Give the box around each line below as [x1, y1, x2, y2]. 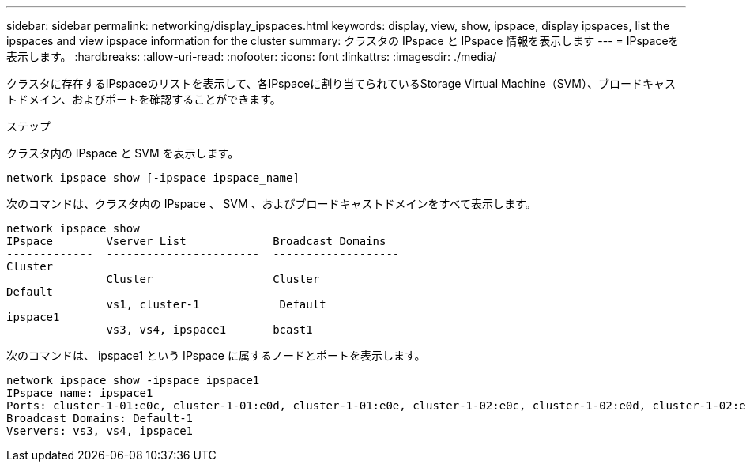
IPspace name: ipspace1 [6, 387, 153, 399]
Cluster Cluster [106, 273, 320, 285]
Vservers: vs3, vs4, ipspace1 [6, 425, 194, 437]
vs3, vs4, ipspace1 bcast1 [106, 323, 313, 336]
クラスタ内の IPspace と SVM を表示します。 [6, 146, 239, 160]
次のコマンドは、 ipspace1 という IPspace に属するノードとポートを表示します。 [6, 349, 426, 362]
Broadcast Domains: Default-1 [6, 412, 194, 425]
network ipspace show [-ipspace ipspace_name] [6, 172, 300, 184]
